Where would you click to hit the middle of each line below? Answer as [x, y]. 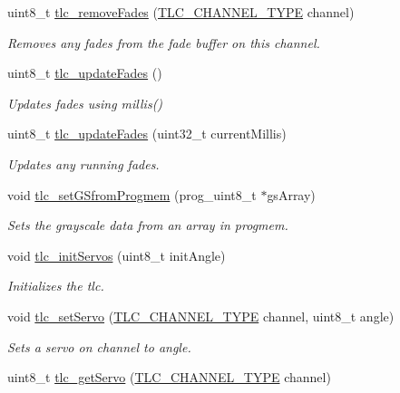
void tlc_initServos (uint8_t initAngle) [117, 255]
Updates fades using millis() [85, 103]
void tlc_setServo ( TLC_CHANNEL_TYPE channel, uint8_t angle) [201, 316]
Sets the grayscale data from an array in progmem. [148, 225]
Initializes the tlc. [56, 286]
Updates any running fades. [83, 163]
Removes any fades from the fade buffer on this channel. [164, 42]
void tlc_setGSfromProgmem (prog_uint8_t [132, 194]
